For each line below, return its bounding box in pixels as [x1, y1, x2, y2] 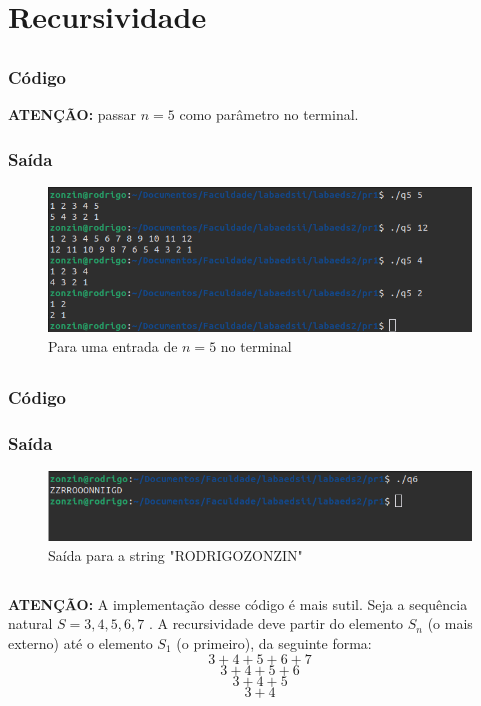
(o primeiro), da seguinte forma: [176, 632, 372, 653]
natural [8, 613, 53, 634]
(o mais [427, 613, 473, 634]
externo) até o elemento [8, 632, 153, 653]
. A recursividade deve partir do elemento [148, 613, 404, 634]
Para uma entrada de [48, 336, 178, 357]
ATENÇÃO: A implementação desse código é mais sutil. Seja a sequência [8, 593, 468, 614]
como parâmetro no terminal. [179, 104, 359, 125]
